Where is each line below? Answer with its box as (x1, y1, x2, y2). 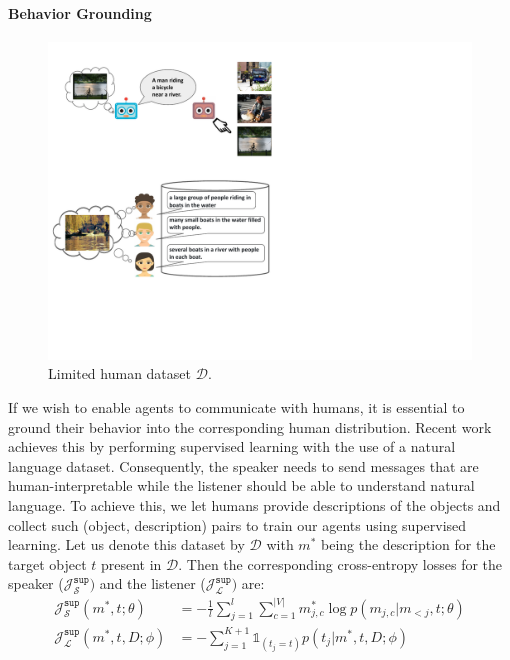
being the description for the (320, 534, 496, 555)
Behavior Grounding (8, 2, 152, 23)
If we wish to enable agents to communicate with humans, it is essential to (8, 396, 465, 417)
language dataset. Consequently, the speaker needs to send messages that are (8, 455, 479, 476)
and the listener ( (99, 573, 206, 594)
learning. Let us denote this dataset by (8, 534, 245, 555)
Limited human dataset (48, 363, 191, 384)
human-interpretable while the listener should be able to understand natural (8, 475, 475, 496)
